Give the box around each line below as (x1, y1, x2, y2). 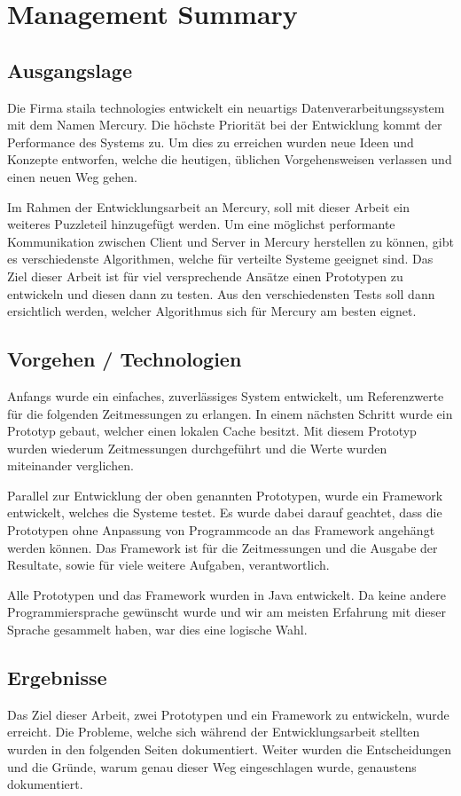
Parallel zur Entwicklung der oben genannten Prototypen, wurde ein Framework (7, 485, 443, 504)
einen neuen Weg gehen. (7, 167, 137, 185)
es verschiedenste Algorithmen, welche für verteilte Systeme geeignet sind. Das (7, 249, 434, 268)
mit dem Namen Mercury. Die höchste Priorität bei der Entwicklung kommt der (7, 115, 442, 134)
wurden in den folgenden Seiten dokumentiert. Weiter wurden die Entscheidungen (7, 740, 451, 759)
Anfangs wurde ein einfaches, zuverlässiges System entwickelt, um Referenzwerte (7, 386, 444, 405)
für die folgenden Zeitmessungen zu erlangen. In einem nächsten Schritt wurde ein (7, 404, 453, 422)
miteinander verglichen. (7, 456, 134, 475)
